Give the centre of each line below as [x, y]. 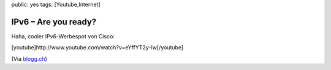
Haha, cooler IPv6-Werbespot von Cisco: [63, 36]
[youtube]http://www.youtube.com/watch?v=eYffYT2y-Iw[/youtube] [97, 47]
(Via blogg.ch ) [29, 58]
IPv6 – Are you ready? [54, 22]
